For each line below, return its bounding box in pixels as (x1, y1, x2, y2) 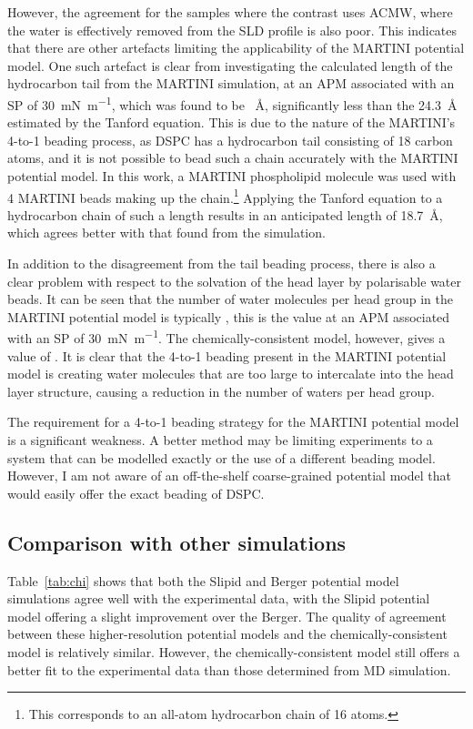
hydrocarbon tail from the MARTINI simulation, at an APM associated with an (7, 74, 455, 93)
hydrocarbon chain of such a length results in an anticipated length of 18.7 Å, (7, 205, 443, 224)
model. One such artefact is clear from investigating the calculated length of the (7, 56, 453, 75)
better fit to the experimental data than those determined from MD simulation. (7, 660, 451, 679)
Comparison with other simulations (7, 528, 347, 556)
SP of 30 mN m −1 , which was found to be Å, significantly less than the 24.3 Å (7, 92, 458, 114)
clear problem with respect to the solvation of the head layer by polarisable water (7, 271, 461, 290)
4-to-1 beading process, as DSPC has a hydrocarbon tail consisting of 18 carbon (7, 130, 453, 149)
